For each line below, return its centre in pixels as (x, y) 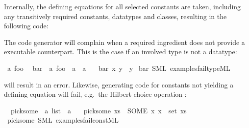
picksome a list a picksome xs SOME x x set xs (99, 110)
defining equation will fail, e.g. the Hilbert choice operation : (95, 94)
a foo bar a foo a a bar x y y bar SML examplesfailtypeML (119, 68)
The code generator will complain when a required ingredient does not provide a (124, 42)
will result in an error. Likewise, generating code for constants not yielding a (119, 84)
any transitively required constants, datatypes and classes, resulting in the (115, 16)
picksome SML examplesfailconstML (63, 120)
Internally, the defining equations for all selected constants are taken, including (123, 6)
